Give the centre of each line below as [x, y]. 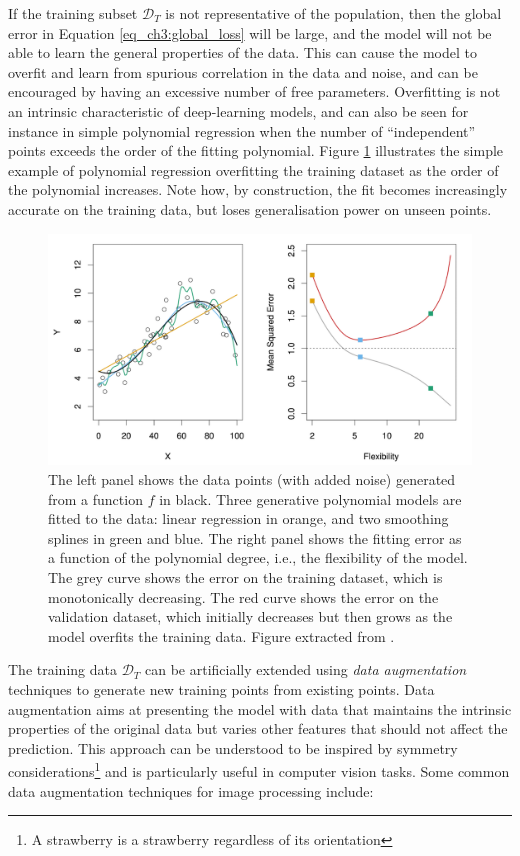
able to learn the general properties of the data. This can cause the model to [242, 52]
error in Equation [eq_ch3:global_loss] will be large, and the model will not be [250, 32]
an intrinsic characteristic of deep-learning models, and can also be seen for [238, 110]
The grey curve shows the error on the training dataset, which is [245, 576]
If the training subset [73, 13]
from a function [95, 498]
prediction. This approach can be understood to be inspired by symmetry [233, 747]
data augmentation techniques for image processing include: [191, 790]
